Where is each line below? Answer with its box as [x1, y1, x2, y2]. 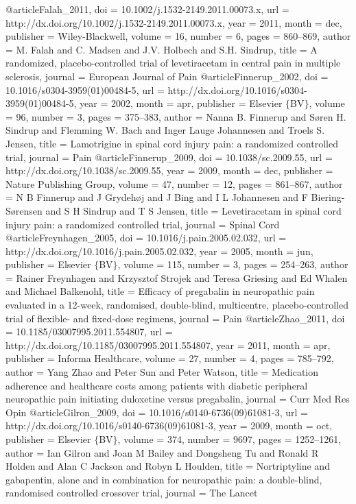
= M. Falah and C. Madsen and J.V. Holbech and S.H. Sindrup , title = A [5, 42, 318, 56]
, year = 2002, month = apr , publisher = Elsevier [73, 96, 283, 110]
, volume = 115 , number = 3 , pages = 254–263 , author [117, 257, 348, 272]
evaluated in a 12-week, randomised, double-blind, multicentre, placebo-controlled [5, 298, 348, 312]
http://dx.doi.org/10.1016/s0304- [167, 82, 307, 97]
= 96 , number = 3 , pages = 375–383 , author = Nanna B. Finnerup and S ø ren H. [5, 109, 346, 123]
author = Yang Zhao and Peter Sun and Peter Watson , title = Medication [5, 365, 319, 379]
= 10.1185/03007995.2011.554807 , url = [5, 324, 173, 339]
